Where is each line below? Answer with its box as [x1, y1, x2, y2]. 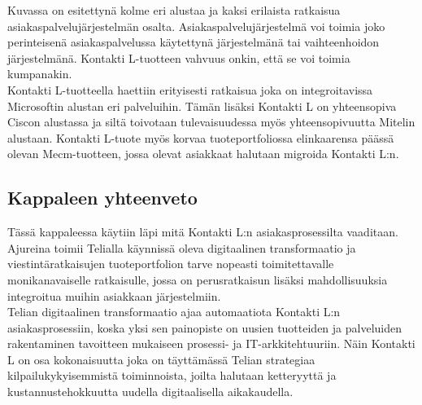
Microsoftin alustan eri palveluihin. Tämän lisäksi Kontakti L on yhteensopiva [7, 97, 397, 114]
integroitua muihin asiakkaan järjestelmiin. [7, 287, 221, 304]
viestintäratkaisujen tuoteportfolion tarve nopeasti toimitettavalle [7, 255, 334, 272]
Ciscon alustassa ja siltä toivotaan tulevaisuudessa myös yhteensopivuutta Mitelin [7, 113, 415, 130]
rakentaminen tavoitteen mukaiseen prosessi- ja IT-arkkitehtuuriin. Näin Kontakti [7, 335, 415, 352]
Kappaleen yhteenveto [7, 185, 198, 210]
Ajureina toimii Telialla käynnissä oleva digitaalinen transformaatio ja [7, 239, 356, 256]
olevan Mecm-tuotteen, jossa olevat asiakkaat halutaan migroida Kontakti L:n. [7, 145, 399, 162]
